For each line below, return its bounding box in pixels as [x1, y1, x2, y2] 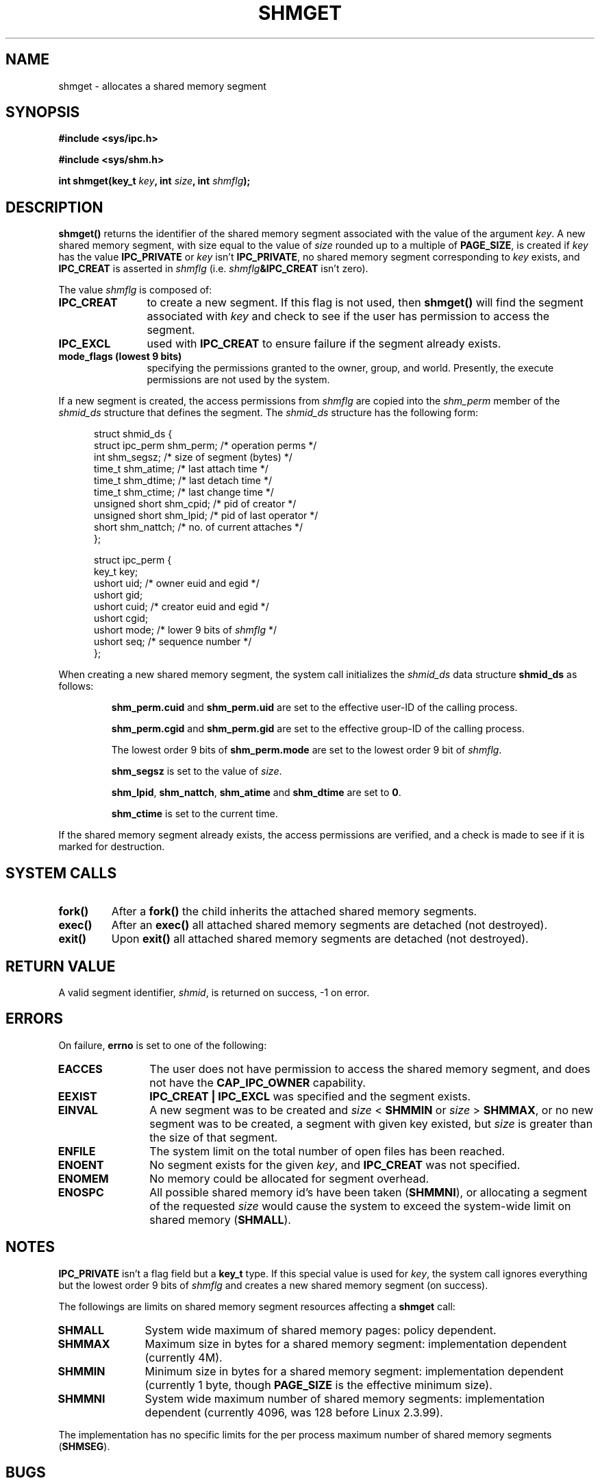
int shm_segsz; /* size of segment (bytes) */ [94, 451, 292, 463]
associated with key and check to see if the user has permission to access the [147, 309, 550, 324]
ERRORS [5, 1010, 64, 1028]
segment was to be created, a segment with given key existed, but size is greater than [149, 1116, 593, 1131]
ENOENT [58, 1157, 104, 1172]
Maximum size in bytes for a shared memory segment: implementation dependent [145, 1336, 567, 1351]
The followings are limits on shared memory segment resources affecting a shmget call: [58, 1300, 455, 1312]
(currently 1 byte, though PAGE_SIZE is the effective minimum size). [145, 1377, 492, 1392]
